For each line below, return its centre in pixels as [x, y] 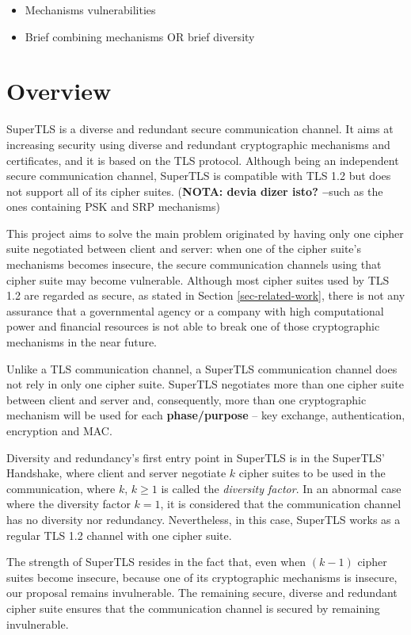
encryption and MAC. [59, 430]
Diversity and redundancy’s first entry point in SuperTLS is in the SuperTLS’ [196, 457]
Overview [59, 91]
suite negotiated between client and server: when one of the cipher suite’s [184, 249]
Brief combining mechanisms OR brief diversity [140, 36]
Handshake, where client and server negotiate [116, 473]
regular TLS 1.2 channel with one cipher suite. [119, 535]
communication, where [61, 488]
